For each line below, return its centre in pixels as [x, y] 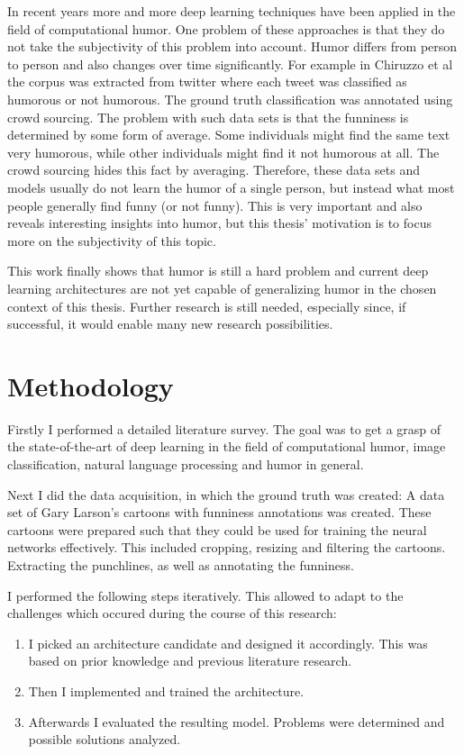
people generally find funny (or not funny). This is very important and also [215, 205]
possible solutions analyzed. [105, 739]
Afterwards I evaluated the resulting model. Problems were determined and [237, 721]
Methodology [91, 385]
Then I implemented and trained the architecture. [166, 690]
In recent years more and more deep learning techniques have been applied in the [232, 11]
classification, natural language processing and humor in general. [186, 464]
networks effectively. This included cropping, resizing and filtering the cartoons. [227, 547]
